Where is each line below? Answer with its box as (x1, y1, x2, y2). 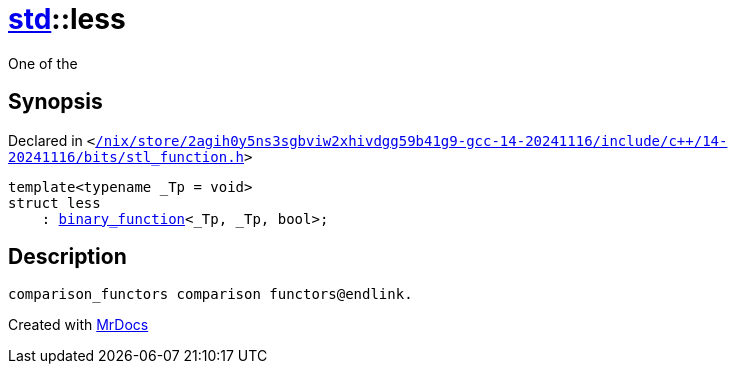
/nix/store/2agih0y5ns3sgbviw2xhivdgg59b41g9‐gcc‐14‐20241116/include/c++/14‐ (95, 132, 728, 149)
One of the (8, 54, 78, 72)
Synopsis (8, 89, 103, 115)
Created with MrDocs (8, 316, 149, 334)
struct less (8, 194, 101, 211)
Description (8, 244, 127, 270)
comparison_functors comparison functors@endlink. (8, 286, 413, 303)
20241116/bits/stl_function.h (8, 148, 245, 165)
